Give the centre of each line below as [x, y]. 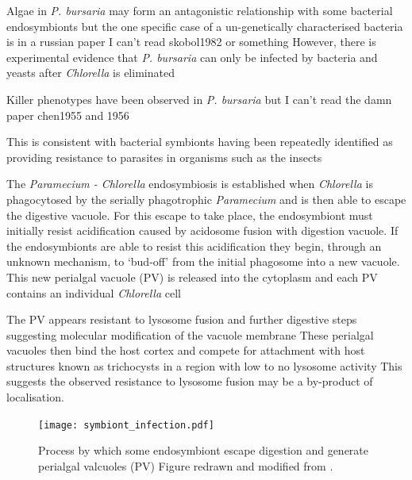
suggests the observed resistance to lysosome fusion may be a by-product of [190, 381]
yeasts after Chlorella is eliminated [90, 73]
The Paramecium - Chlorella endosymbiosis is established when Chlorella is [190, 184]
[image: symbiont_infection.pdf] [126, 425]
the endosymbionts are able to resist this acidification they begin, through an [194, 246]
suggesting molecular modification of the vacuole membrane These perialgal [190, 334]
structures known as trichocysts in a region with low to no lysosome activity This [204, 365]
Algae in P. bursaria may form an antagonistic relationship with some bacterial [200, 10]
